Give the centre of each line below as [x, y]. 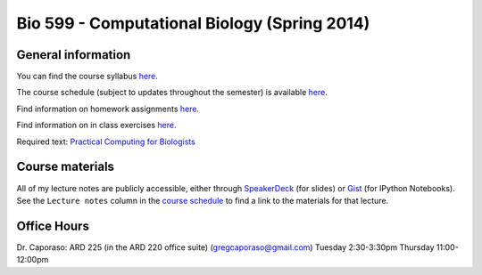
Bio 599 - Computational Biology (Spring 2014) [193, 23]
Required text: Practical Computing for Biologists [106, 142]
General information [74, 55]
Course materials [66, 167]
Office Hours [53, 226]
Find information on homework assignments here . [108, 109]
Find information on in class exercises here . [96, 125]
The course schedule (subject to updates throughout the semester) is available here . [172, 93]
